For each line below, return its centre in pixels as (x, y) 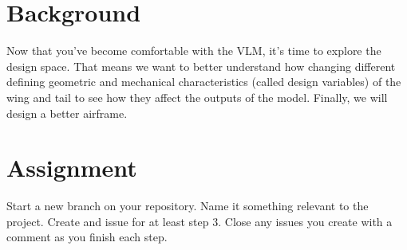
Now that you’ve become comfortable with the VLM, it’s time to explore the (194, 51)
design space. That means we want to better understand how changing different (201, 66)
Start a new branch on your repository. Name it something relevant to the (188, 206)
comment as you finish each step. (87, 237)
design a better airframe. (67, 113)
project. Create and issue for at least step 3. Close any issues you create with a (200, 221)
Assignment (72, 168)
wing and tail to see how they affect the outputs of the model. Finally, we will (197, 97)
